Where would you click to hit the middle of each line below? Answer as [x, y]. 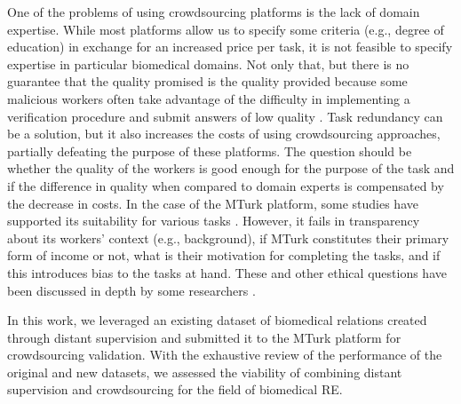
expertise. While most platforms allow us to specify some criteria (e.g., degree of [226, 29]
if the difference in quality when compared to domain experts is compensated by [226, 185]
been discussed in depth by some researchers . [131, 290]
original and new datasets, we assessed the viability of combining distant [205, 372]
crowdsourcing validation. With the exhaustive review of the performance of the [225, 355]
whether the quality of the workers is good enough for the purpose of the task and [231, 168]
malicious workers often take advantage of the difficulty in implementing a [209, 98]
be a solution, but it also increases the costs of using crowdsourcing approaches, [224, 134]
